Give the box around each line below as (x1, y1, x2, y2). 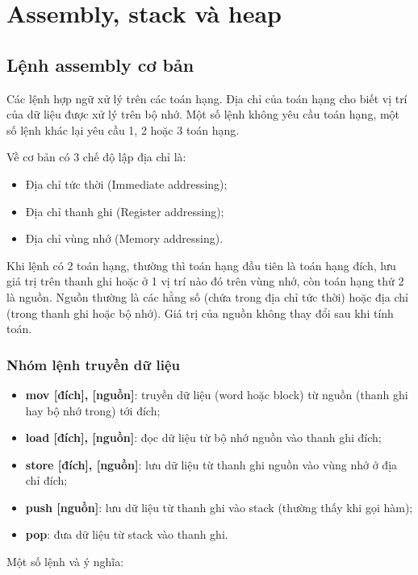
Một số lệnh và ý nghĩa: (6, 553, 124, 570)
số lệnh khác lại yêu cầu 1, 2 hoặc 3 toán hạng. (6, 121, 240, 138)
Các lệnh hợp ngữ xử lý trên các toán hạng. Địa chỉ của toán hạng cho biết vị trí (6, 90, 408, 106)
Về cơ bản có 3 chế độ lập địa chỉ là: (6, 148, 186, 165)
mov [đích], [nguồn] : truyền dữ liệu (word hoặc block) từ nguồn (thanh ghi (25, 385, 408, 402)
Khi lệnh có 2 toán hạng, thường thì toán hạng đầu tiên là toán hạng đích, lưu (6, 256, 396, 273)
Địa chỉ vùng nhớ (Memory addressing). (25, 230, 224, 247)
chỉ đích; (25, 472, 68, 489)
